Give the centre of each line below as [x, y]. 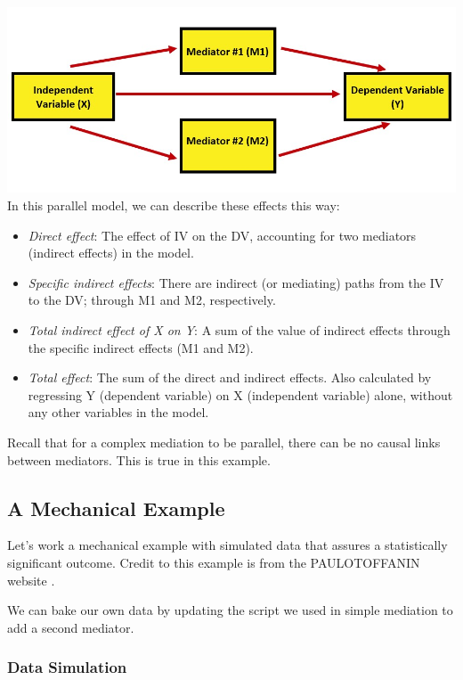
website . [31, 580]
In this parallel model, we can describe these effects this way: [174, 205]
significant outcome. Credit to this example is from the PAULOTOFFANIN [214, 562]
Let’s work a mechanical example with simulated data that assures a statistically [227, 545]
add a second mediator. [71, 627]
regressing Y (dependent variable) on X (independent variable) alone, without [240, 394]
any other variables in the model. [118, 412]
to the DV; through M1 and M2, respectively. [152, 300]
